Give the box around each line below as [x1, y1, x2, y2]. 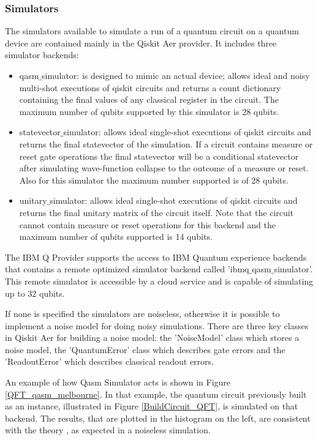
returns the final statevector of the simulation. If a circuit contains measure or [19, 137, 313, 150]
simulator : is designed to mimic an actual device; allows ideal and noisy [42, 69, 310, 81]
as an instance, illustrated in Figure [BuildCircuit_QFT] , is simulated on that [5, 400, 298, 412]
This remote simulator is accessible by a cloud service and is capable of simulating [5, 274, 314, 287]
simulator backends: [5, 48, 79, 61]
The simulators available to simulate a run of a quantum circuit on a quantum [5, 24, 299, 37]
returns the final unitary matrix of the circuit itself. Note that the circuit [19, 206, 294, 218]
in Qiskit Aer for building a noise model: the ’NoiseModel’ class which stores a [5, 331, 300, 344]
